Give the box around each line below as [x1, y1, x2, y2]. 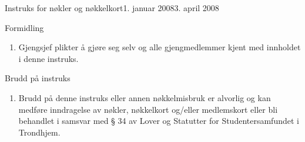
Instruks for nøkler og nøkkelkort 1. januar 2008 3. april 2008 [5, 2, 219, 13]
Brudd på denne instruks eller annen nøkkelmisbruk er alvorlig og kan [18, 91, 271, 103]
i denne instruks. [18, 52, 79, 64]
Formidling [5, 21, 44, 33]
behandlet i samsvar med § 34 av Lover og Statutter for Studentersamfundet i [18, 115, 299, 127]
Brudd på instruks [5, 72, 71, 84]
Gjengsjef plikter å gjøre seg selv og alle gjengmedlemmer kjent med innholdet [18, 41, 301, 53]
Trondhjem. [18, 126, 61, 138]
